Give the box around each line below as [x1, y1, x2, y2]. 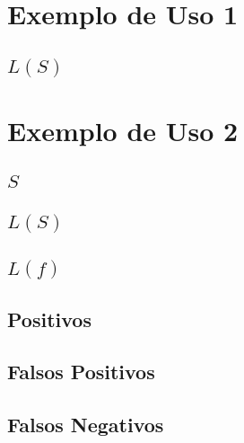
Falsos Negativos [7, 411, 164, 439]
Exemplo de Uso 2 [7, 111, 239, 148]
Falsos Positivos [7, 358, 155, 385]
